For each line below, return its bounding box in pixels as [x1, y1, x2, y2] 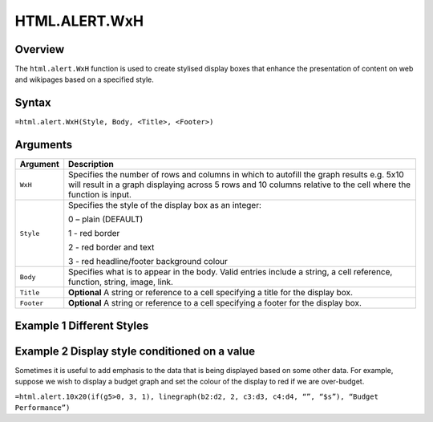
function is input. [68, 189, 132, 201]
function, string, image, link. [68, 277, 174, 288]
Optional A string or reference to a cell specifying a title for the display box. [68, 287, 353, 298]
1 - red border [68, 228, 120, 239]
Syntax [14, 96, 51, 110]
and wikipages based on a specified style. [14, 75, 154, 84]
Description [68, 159, 114, 170]
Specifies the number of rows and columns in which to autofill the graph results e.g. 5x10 [68, 169, 404, 181]
